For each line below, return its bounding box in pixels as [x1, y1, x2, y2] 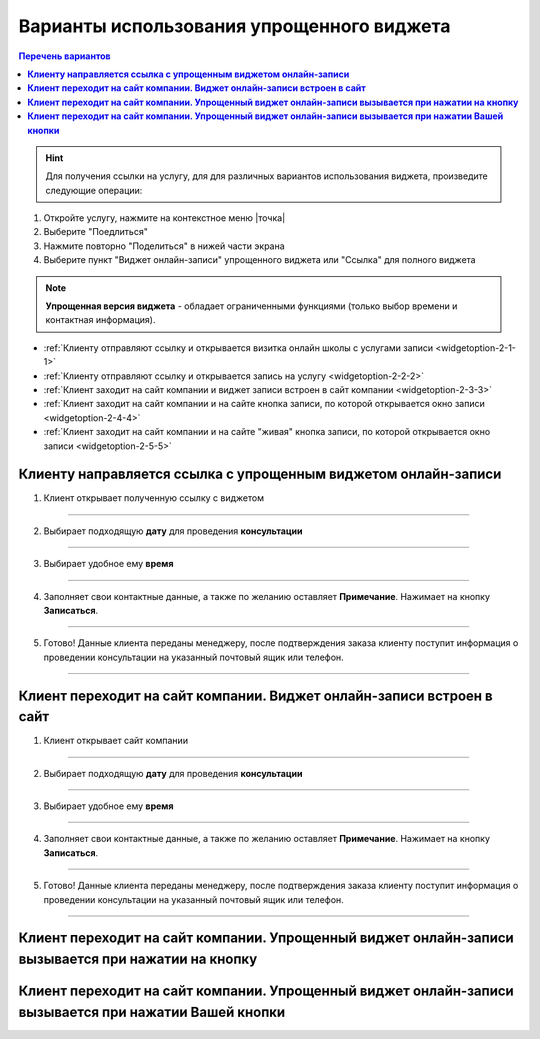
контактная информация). [45, 314, 156, 326]
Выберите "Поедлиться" [43, 226, 149, 238]
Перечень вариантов [18, 50, 111, 62]
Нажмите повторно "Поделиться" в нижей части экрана [43, 240, 285, 252]
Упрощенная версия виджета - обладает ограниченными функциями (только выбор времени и [45, 300, 458, 312]
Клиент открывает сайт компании [43, 735, 189, 747]
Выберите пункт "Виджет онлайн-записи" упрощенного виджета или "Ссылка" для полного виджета [43, 254, 476, 266]
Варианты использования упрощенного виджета [18, 15, 451, 37]
